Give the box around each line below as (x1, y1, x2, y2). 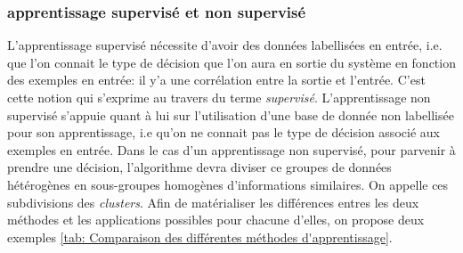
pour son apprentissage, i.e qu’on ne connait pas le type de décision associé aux (7, 123, 440, 142)
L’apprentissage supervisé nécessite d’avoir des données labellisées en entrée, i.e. (7, 36, 443, 54)
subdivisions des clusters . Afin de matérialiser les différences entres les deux (7, 192, 419, 211)
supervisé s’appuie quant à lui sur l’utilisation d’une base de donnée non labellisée (7, 105, 454, 124)
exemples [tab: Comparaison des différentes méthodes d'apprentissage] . (7, 227, 393, 246)
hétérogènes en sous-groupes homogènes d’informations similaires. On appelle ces (7, 175, 449, 193)
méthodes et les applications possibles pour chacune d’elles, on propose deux (7, 210, 425, 229)
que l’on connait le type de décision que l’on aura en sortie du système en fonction (7, 53, 456, 71)
